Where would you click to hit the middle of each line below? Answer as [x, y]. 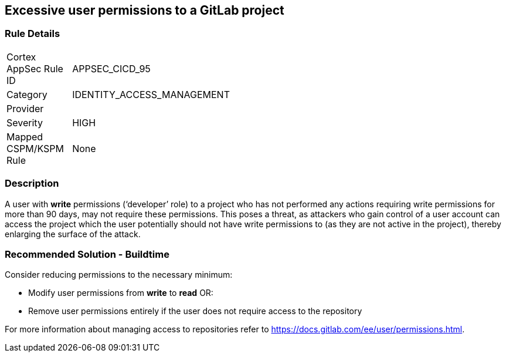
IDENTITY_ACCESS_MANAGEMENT [151, 94]
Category [27, 94]
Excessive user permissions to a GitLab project [145, 10]
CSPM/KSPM [35, 148]
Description [32, 183]
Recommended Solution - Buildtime [87, 254]
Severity [25, 122]
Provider [25, 108]
